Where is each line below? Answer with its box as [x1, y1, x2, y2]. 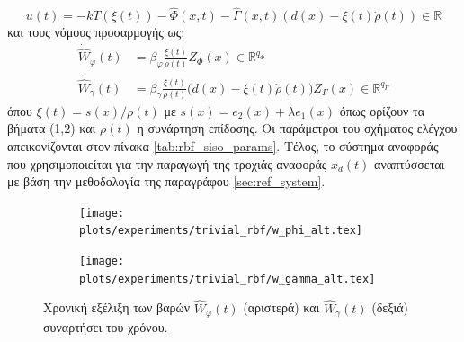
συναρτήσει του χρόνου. [43, 318, 168, 337]
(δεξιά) [371, 298, 409, 317]
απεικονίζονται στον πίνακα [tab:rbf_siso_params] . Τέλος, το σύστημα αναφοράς [7, 137, 439, 156]
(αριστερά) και [243, 298, 320, 317]
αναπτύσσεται [374, 154, 445, 173]
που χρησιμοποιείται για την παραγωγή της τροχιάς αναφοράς [7, 154, 327, 173]
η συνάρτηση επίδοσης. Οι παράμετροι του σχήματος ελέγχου [137, 119, 458, 138]
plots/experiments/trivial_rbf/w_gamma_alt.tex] [79, 272, 376, 285]
